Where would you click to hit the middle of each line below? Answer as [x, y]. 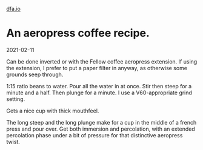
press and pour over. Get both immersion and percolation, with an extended [101, 129]
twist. [13, 142]
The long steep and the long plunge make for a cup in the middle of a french [101, 122]
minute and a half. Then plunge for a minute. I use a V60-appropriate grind [99, 93]
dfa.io [14, 9]
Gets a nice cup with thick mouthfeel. [53, 111]
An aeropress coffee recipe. [78, 33]
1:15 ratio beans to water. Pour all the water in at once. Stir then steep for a [99, 86]
